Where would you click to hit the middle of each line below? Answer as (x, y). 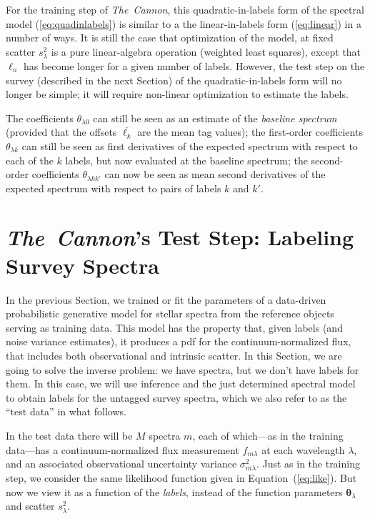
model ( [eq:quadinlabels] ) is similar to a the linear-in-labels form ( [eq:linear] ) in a (184, 23)
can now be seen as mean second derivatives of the (215, 174)
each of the (30, 160)
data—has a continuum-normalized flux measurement (122, 449)
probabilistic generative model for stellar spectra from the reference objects (170, 313)
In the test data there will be (69, 435)
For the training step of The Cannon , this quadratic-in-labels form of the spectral (185, 9)
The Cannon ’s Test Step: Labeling (180, 237)
